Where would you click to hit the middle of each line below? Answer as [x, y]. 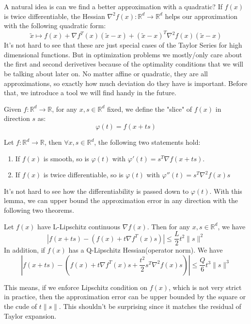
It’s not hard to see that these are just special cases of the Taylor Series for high [123, 45]
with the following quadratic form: [55, 26]
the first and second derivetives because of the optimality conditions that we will [124, 64]
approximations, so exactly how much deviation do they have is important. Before [126, 83]
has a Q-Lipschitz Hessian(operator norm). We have [146, 250]
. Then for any [168, 226]
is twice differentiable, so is [83, 175]
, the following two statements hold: [147, 142]
